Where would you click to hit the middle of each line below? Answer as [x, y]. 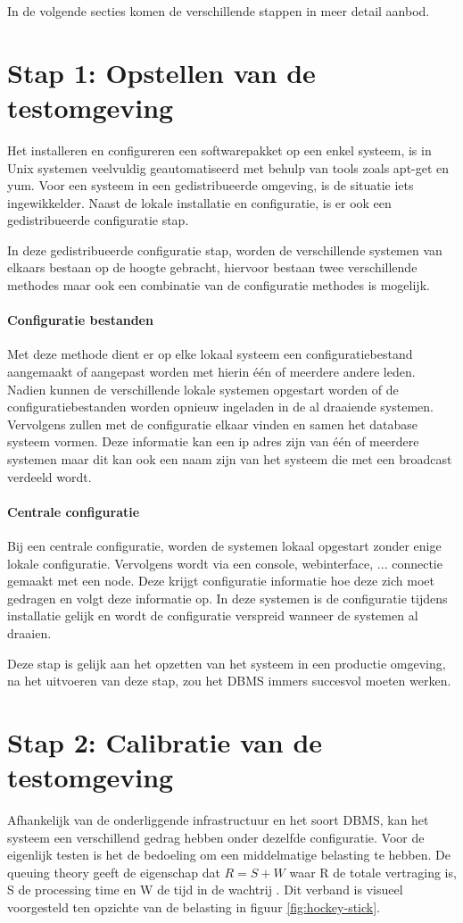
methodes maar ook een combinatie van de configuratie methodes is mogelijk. [219, 285]
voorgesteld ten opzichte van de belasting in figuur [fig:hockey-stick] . [194, 907]
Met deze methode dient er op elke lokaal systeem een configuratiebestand [210, 354]
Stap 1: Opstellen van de [161, 72]
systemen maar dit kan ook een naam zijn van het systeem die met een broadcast [230, 459]
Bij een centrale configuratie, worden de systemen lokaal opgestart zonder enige [224, 545]
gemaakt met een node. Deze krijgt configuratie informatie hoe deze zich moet [221, 581]
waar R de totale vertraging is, [373, 872]
